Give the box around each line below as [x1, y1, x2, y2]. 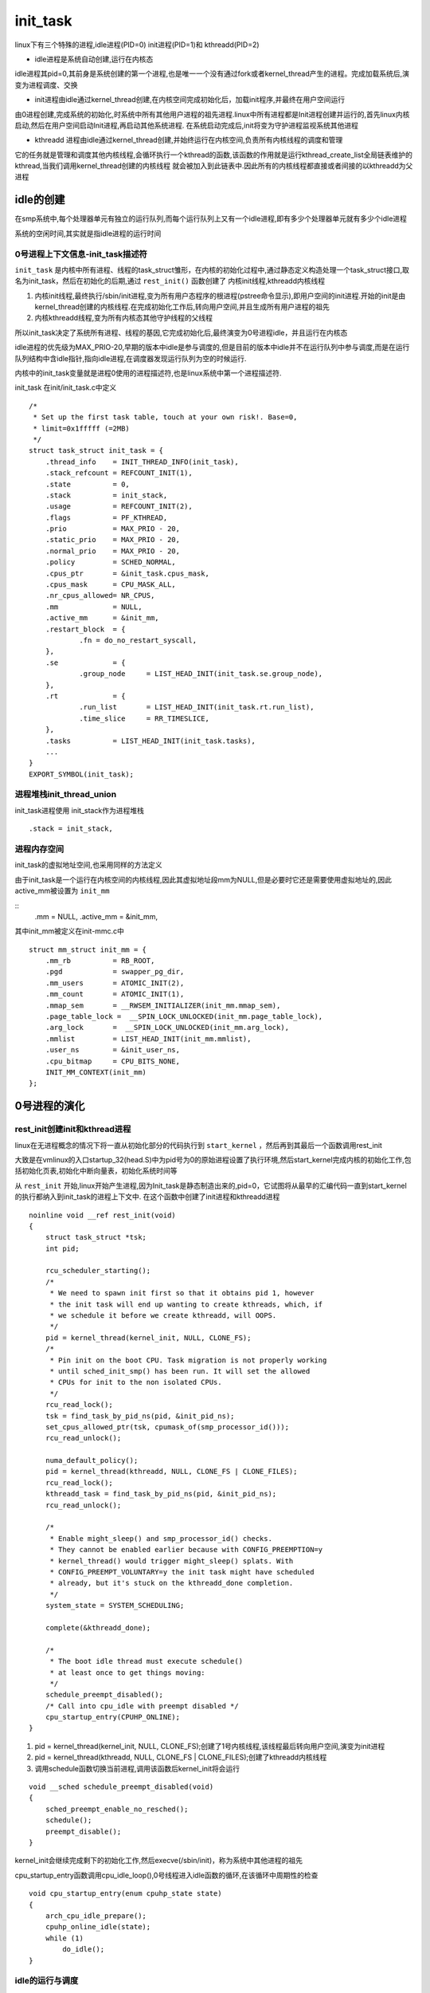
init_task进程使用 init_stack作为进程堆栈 [14, 805, 145, 815]
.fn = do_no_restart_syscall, [79, 636, 197, 645]
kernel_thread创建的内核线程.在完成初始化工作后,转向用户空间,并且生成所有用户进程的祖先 [34, 302, 330, 312]
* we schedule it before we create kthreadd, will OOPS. [49, 1311, 277, 1320]
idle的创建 [14, 193, 65, 206]
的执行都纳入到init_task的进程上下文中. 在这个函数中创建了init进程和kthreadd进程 [14, 1192, 280, 1201]
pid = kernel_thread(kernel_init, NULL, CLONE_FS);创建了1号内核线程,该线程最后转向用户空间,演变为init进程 [34, 1741, 385, 1751]
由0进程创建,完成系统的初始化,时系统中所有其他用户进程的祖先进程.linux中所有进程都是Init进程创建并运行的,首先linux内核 [14, 109, 410, 119]
